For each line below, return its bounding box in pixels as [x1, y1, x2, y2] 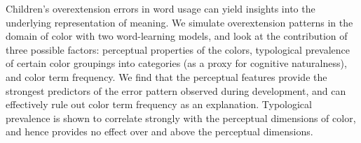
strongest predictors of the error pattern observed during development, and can [6, 83, 346, 98]
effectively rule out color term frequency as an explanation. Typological [6, 97, 312, 112]
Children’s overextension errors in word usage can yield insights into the [6, 1, 315, 15]
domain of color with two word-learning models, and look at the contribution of [6, 29, 348, 43]
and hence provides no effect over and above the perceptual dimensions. [6, 124, 313, 139]
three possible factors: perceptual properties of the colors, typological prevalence [6, 42, 350, 57]
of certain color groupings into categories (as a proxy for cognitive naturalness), [6, 56, 347, 70]
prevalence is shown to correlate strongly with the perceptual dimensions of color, [6, 110, 356, 125]
